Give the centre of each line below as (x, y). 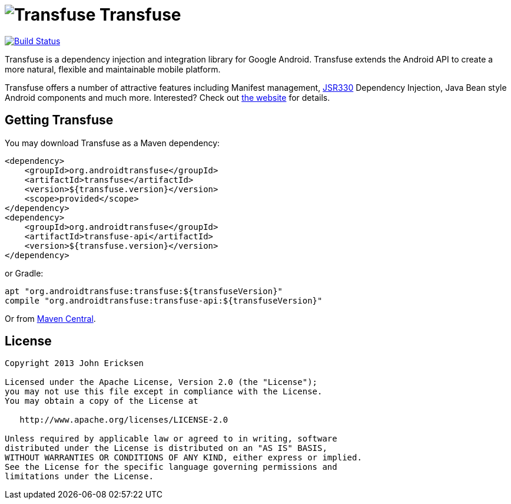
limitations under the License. (79, 477)
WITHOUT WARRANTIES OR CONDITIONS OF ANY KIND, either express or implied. (183, 458)
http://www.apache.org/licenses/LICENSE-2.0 (124, 420)
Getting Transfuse (59, 120)
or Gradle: (24, 273)
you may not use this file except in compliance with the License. (164, 392)
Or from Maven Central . (50, 318)
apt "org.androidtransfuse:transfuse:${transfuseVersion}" (144, 291)
